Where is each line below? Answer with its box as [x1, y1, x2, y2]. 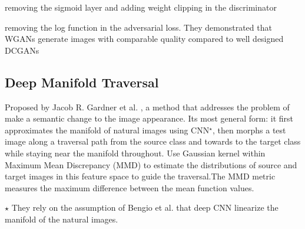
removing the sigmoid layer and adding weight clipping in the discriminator [5, 1, 277, 13]
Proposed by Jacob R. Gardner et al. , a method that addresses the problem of [5, 100, 290, 113]
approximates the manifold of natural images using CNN [5, 123, 210, 136]
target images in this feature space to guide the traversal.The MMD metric [5, 170, 276, 182]
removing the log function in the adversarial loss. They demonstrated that [5, 21, 272, 33]
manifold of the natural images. [5, 212, 118, 225]
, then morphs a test [212, 123, 286, 136]
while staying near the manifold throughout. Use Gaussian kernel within [5, 146, 266, 159]
